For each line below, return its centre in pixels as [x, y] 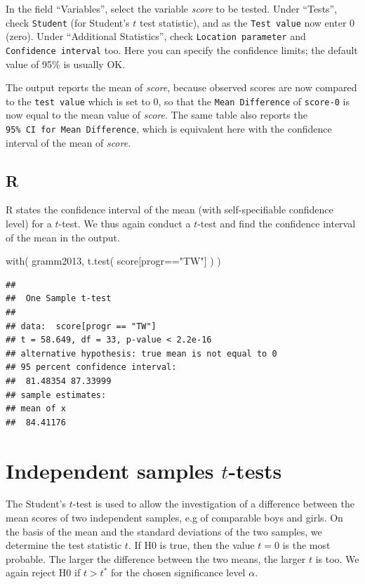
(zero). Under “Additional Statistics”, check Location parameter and [156, 36]
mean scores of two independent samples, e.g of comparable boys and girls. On [174, 518]
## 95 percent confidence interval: [91, 367]
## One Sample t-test [59, 299]
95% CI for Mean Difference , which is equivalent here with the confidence [169, 128]
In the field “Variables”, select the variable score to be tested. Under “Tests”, [172, 8]
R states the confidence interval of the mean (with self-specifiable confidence [170, 210]
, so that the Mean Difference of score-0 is [254, 101]
